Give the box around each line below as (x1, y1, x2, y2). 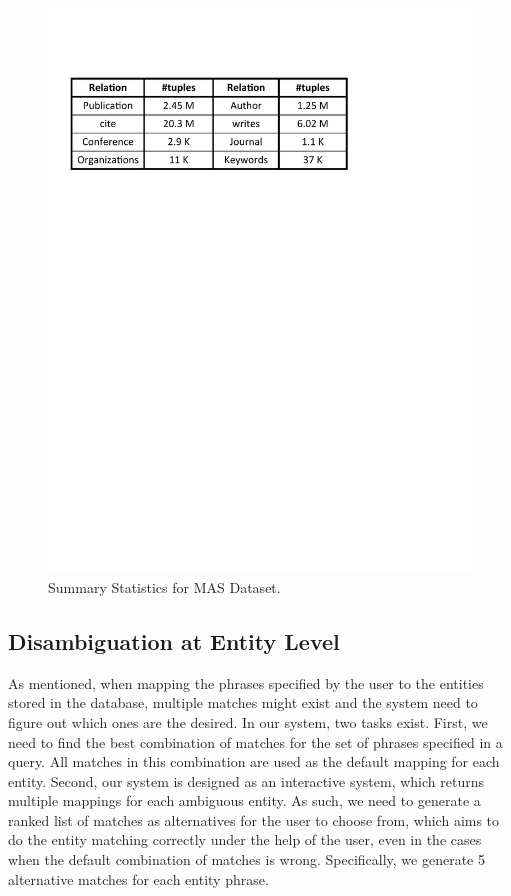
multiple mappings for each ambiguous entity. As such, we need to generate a (8, 790, 481, 811)
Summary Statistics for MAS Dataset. (48, 576, 281, 597)
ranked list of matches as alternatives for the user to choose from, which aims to (8, 809, 500, 830)
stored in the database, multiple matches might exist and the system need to (8, 692, 478, 713)
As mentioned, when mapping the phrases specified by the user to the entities (8, 672, 484, 693)
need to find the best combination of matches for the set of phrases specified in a (8, 731, 503, 752)
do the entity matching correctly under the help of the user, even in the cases (8, 829, 482, 850)
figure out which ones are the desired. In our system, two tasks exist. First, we (8, 711, 488, 732)
